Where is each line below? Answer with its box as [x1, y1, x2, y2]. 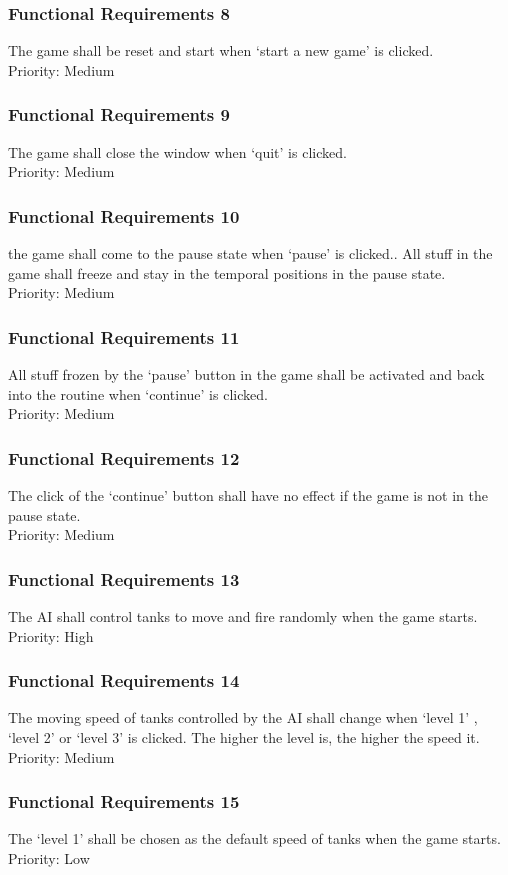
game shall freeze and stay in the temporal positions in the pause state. [8, 262, 446, 283]
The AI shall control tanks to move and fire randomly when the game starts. [8, 606, 478, 627]
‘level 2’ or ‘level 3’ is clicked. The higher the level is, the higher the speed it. [8, 727, 480, 748]
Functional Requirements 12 [8, 445, 240, 470]
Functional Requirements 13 [8, 566, 240, 591]
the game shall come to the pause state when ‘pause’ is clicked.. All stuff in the [8, 243, 493, 264]
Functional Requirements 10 [8, 203, 240, 228]
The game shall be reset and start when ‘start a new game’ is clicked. [8, 40, 434, 61]
